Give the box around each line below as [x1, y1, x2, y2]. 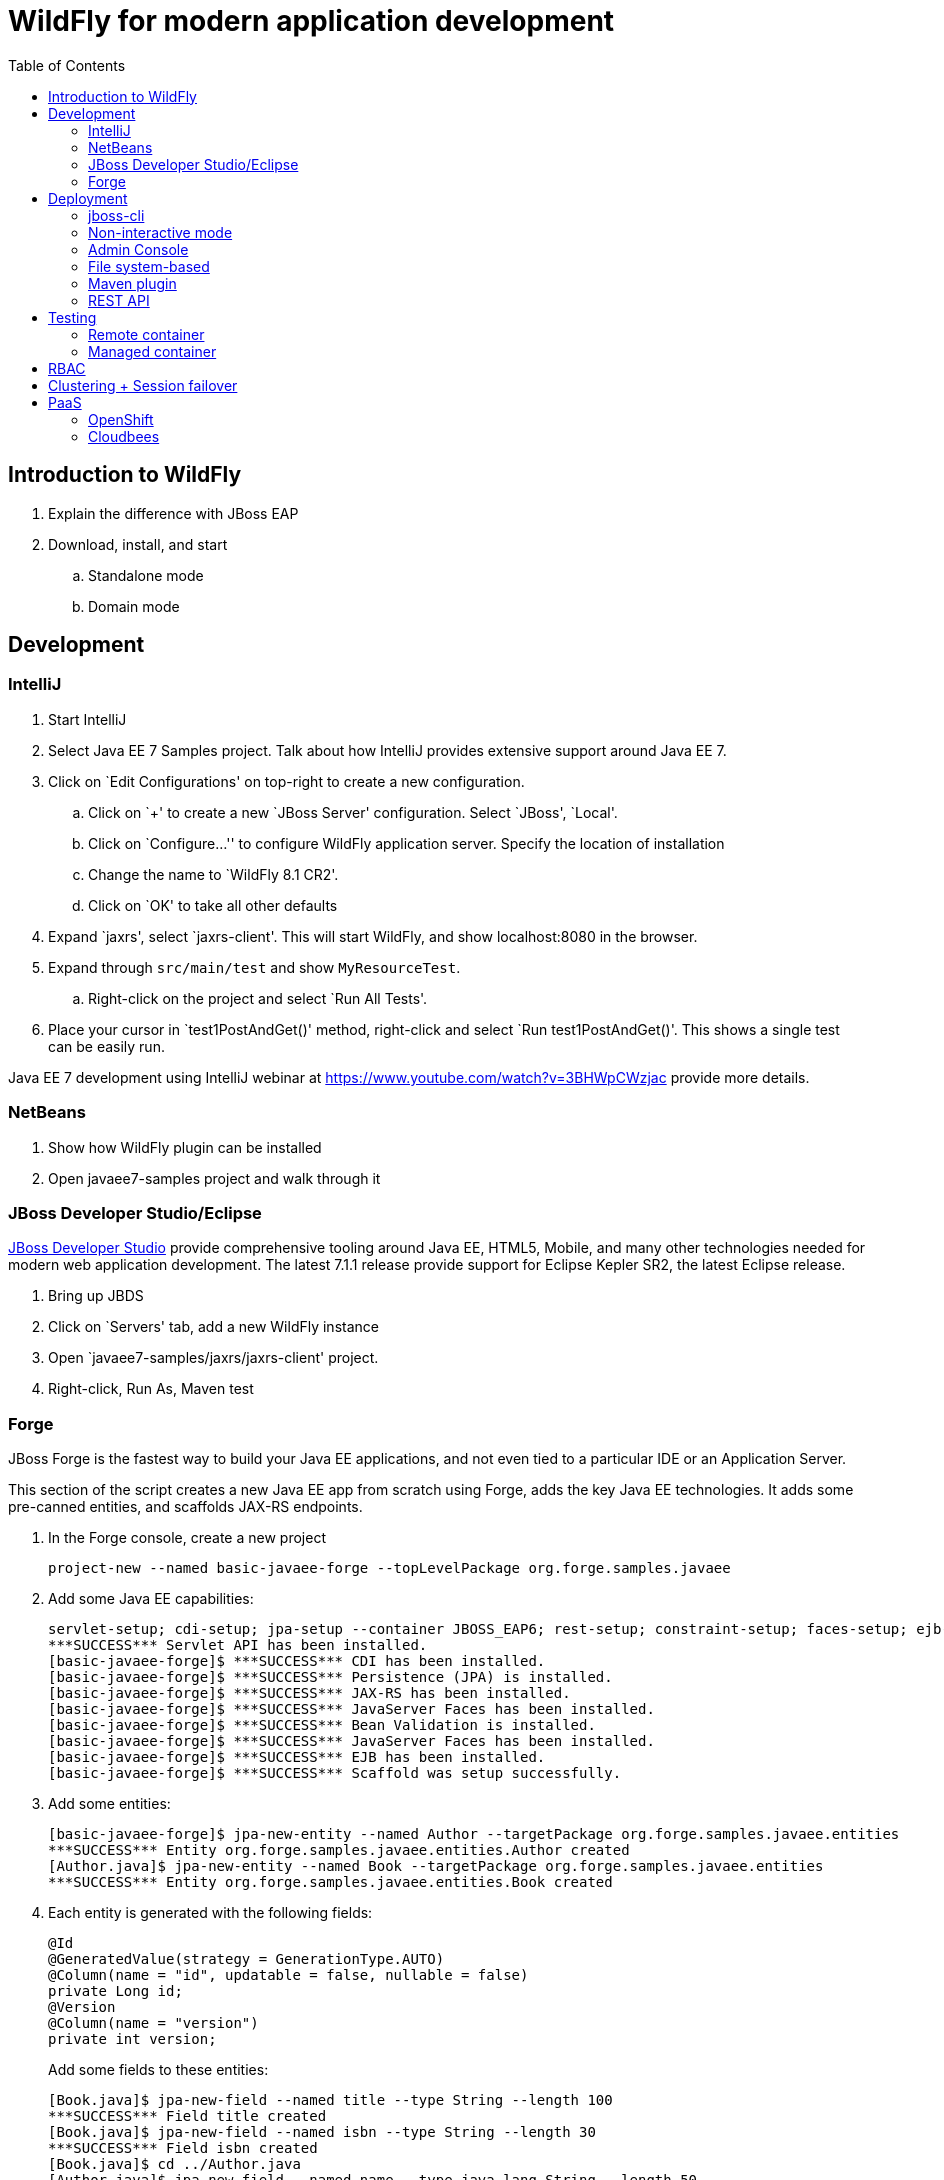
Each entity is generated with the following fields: [48, 1904, 373, 1922]
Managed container [88, 342, 217, 360]
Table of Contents [8, 56, 126, 74]
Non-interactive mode [88, 223, 233, 241]
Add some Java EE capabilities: [48, 1590, 254, 1608]
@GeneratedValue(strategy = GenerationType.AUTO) [48, 1951, 445, 1968]
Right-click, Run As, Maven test [48, 1380, 254, 1398]
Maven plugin [88, 274, 177, 292]
